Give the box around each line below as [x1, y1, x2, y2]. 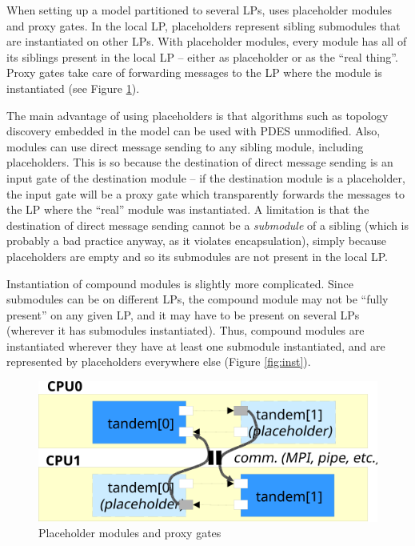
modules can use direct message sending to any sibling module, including [6, 138, 364, 155]
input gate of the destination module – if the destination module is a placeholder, [6, 169, 405, 186]
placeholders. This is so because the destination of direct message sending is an [6, 154, 393, 171]
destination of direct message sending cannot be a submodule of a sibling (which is [6, 216, 409, 233]
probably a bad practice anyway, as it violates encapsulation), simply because [6, 232, 386, 249]
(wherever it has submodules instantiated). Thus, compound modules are [6, 322, 365, 339]
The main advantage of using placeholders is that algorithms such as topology [6, 106, 389, 123]
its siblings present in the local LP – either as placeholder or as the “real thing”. [6, 48, 398, 65]
